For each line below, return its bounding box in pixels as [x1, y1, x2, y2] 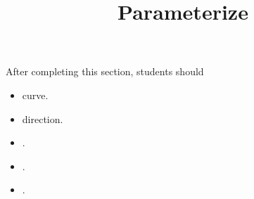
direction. [22, 111, 63, 126]
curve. [22, 87, 49, 102]
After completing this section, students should [6, 64, 204, 79]
